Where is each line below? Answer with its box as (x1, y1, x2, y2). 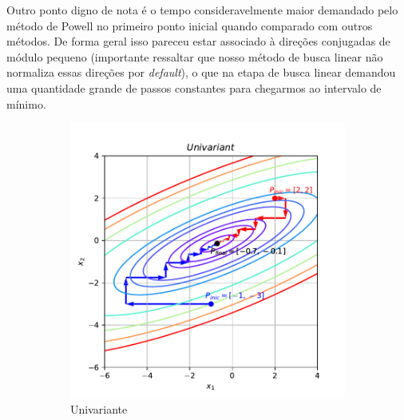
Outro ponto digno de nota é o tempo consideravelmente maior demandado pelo (6, 2, 398, 18)
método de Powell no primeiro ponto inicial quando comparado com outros (6, 17, 373, 34)
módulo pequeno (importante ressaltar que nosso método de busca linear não (6, 48, 383, 65)
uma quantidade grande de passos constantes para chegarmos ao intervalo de (6, 79, 382, 96)
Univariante (70, 400, 128, 417)
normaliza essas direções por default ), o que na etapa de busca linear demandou (6, 64, 396, 81)
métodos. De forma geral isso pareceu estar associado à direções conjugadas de (6, 33, 390, 50)
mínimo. (6, 95, 46, 112)
